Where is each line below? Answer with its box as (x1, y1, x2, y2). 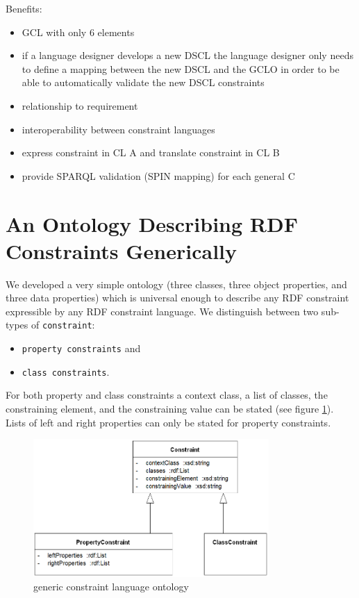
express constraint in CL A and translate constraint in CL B (22, 145, 280, 160)
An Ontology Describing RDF (6, 209, 298, 238)
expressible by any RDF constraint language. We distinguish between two (6, 304, 319, 318)
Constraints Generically (6, 236, 237, 265)
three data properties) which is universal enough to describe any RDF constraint (6, 290, 349, 305)
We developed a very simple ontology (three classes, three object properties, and (6, 276, 347, 291)
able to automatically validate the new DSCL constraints (22, 75, 265, 90)
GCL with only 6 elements (22, 24, 135, 39)
